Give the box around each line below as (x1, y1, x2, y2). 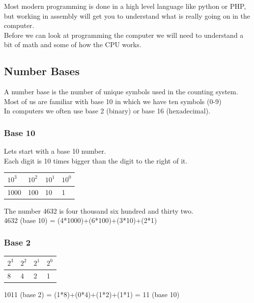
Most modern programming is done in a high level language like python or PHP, (4, 1, 246, 11)
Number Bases (4, 63, 80, 79)
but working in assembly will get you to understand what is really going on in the (4, 10, 250, 21)
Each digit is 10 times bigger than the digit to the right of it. (4, 155, 188, 165)
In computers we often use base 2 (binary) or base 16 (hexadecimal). (4, 106, 210, 116)
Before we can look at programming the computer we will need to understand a (4, 29, 244, 40)
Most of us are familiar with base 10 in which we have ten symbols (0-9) (4, 96, 222, 106)
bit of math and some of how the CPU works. (4, 39, 141, 50)
